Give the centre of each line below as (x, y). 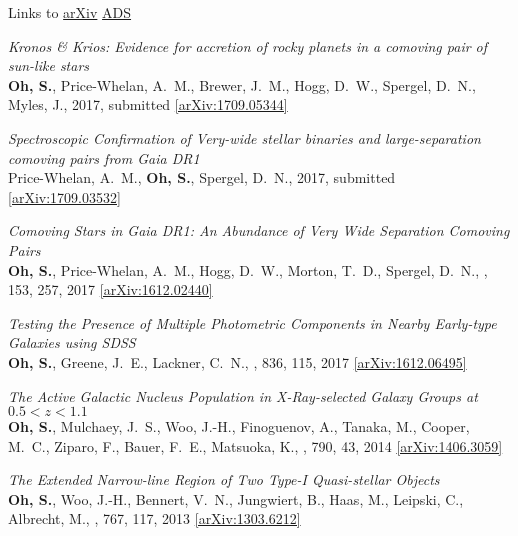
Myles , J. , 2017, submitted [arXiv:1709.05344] (148, 104)
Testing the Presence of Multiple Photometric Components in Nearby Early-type (252, 322)
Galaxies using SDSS (72, 342)
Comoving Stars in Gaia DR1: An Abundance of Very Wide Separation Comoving (259, 230)
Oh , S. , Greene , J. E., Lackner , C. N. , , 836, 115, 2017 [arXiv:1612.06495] (237, 361)
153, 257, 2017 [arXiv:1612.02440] (110, 289)
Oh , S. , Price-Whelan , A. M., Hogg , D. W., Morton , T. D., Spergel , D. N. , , (248, 269)
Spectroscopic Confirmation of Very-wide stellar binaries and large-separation (244, 137)
